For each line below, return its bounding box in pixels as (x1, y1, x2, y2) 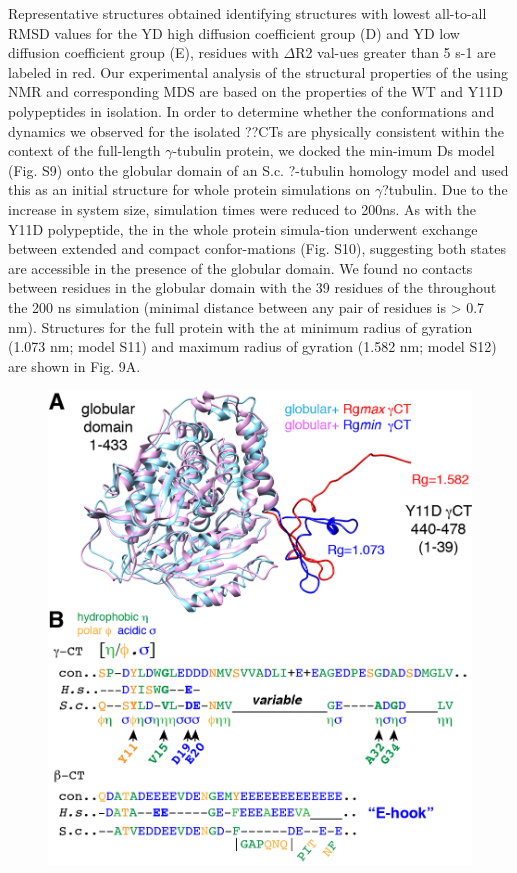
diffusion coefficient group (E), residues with (8, 42, 279, 63)
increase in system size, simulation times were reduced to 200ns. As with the (8, 198, 477, 219)
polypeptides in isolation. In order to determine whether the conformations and (8, 100, 495, 121)
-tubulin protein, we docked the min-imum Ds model (172, 140, 495, 161)
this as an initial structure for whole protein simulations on (8, 179, 371, 200)
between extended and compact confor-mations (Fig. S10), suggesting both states (8, 238, 506, 259)
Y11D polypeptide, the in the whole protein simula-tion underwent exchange (8, 218, 478, 239)
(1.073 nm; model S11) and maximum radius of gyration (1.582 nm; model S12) (8, 336, 497, 357)
